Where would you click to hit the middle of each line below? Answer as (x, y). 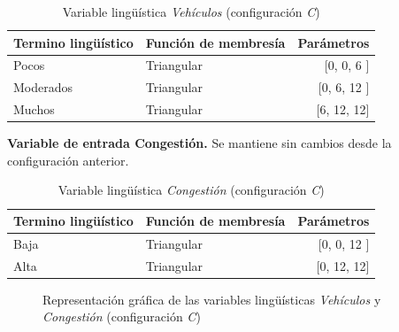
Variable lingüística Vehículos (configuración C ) (191, 12)
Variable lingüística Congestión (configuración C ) (191, 190)
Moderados (43, 87)
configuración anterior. (68, 160)
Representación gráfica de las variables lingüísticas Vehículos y (212, 299)
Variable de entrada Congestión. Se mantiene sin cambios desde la (199, 143)
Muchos (34, 109)
